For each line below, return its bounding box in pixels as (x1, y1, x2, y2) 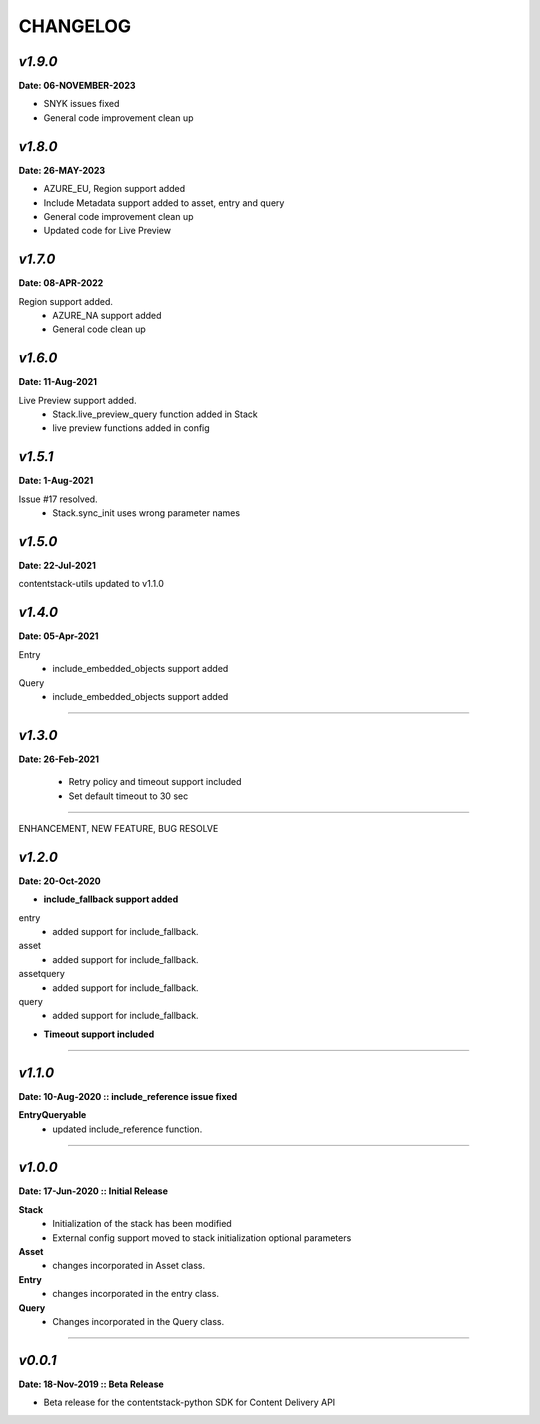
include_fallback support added (43, 893, 179, 905)
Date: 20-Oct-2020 (18, 875, 102, 887)
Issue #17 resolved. (18, 493, 99, 505)
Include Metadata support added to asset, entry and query (43, 196, 285, 209)
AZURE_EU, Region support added (43, 183, 185, 195)
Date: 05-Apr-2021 (18, 630, 99, 642)
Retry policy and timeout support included (68, 776, 242, 788)
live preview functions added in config (52, 422, 210, 434)
